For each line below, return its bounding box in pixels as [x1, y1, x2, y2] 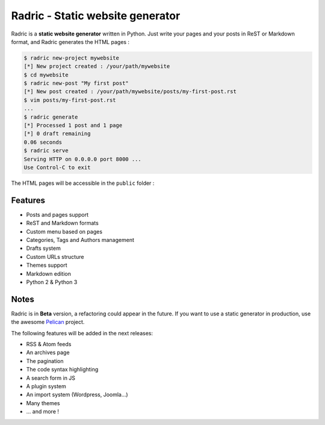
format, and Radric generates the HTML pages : [11, 38, 129, 45]
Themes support [26, 262, 67, 269]
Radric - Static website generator [11, 9, 181, 22]
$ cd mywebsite [23, 71, 69, 78]
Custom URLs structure [26, 253, 84, 260]
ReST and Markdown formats [26, 220, 99, 227]
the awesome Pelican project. [11, 318, 85, 326]
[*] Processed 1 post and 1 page [23, 122, 123, 129]
